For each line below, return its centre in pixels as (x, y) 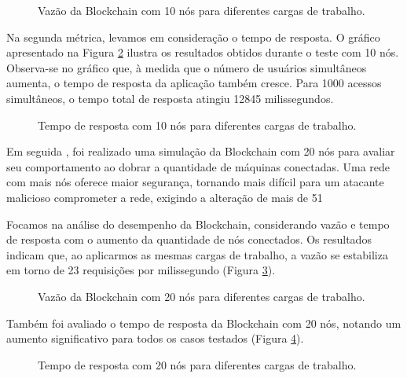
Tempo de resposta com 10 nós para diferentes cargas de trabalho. (197, 125)
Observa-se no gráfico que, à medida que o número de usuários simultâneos (187, 67)
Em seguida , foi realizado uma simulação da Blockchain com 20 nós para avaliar (201, 151)
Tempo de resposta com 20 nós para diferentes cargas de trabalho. (197, 364)
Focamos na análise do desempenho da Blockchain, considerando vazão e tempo (198, 224)
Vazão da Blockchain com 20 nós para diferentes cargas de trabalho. (202, 296)
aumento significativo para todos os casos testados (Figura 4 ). (155, 338)
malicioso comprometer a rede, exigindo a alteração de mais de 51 (165, 197)
